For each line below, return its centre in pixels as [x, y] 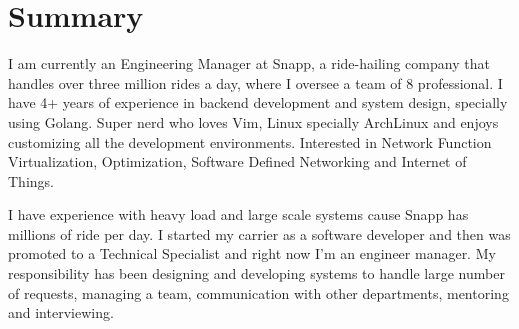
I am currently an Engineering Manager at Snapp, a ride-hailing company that [249, 63]
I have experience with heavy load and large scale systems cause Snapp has [238, 214]
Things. [31, 180]
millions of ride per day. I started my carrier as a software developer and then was [259, 233]
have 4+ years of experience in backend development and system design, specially [258, 102]
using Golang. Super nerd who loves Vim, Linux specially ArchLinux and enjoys [253, 121]
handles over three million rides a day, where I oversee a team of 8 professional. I [255, 82]
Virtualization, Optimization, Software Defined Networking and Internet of [237, 161]
